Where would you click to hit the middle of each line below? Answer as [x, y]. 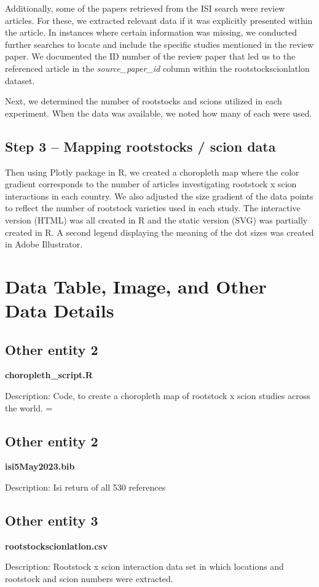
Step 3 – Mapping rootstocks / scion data [140, 146]
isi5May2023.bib [40, 466]
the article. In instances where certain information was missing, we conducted [151, 32]
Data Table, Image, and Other [136, 286]
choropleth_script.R [49, 375]
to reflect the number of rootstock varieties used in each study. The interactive [153, 208]
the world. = [29, 407]
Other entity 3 [52, 520]
